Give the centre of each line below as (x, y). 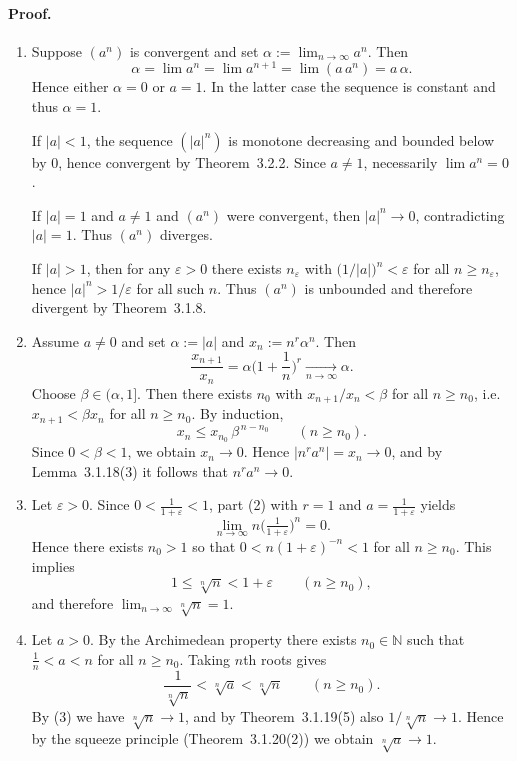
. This (473, 545)
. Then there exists (194, 392)
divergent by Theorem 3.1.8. (119, 307)
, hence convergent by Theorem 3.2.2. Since (192, 161)
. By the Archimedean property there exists (223, 639)
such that (436, 639)
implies (53, 565)
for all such (170, 287)
